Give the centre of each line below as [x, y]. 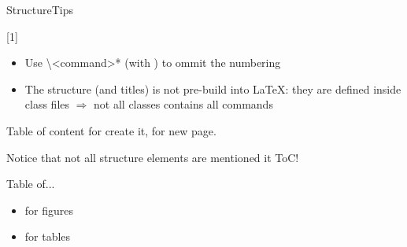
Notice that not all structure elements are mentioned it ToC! [153, 157]
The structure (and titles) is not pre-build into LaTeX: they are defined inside [213, 88]
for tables [48, 236]
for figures [49, 210]
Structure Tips [40, 9]
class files [47, 104]
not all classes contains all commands [183, 104]
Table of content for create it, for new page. [111, 130]
